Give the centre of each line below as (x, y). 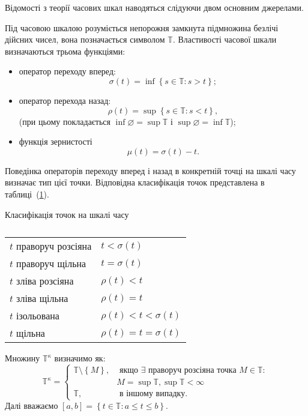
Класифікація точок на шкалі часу (67, 214)
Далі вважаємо (32, 405)
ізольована (38, 316)
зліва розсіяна (45, 281)
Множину (23, 358)
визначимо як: (80, 358)
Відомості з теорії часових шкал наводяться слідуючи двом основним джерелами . (154, 7)
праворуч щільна (51, 264)
